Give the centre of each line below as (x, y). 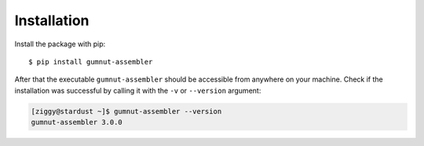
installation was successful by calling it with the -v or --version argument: (138, 90)
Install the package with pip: (60, 44)
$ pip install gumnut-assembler (91, 62)
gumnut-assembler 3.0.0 (77, 122)
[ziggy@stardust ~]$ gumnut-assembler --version (126, 111)
